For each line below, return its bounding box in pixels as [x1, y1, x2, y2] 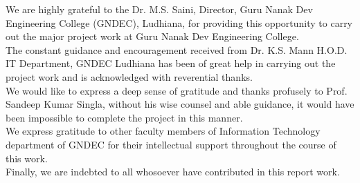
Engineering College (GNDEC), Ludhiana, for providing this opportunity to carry [6, 15, 353, 30]
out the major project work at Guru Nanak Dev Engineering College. [6, 29, 299, 44]
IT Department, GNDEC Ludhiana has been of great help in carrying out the [6, 56, 336, 70]
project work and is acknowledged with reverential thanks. [6, 69, 253, 84]
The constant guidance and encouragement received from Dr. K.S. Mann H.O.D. [6, 42, 348, 57]
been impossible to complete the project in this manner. [6, 110, 243, 124]
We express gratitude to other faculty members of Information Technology [6, 124, 321, 138]
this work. [6, 151, 48, 165]
